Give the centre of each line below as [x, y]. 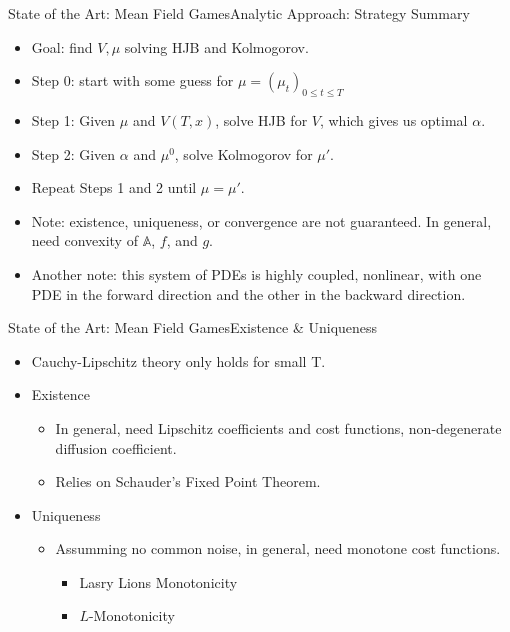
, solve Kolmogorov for [243, 153]
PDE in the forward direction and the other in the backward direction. [248, 293]
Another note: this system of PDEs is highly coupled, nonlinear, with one [256, 273]
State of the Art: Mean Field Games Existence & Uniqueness [193, 327]
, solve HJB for [261, 119]
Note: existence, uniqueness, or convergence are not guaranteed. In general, [261, 220]
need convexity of [84, 240]
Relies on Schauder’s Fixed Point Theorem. [188, 481]
